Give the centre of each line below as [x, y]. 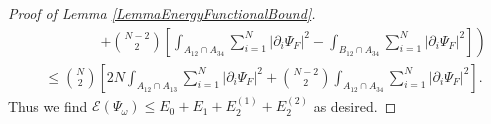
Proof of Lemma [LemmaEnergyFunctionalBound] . [162, 13]
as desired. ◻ [355, 105]
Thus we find [48, 105]
